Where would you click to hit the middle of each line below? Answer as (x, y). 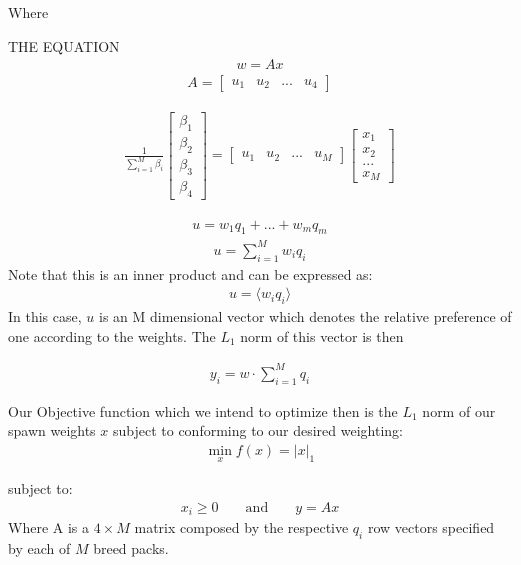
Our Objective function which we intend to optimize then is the (203, 410)
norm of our (459, 410)
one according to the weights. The (112, 335)
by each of (39, 548)
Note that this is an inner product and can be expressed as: (190, 273)
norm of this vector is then (322, 335)
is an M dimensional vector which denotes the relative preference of (305, 316)
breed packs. (131, 548)
